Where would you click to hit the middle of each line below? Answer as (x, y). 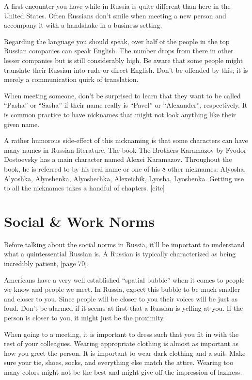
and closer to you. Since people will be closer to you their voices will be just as (121, 298)
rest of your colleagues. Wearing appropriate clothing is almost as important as (121, 343)
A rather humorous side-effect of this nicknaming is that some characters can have (126, 140)
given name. (22, 124)
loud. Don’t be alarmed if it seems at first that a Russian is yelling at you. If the (124, 308)
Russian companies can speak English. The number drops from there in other (119, 51)
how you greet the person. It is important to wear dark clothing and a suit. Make (125, 353)
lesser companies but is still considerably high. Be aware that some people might (124, 60)
